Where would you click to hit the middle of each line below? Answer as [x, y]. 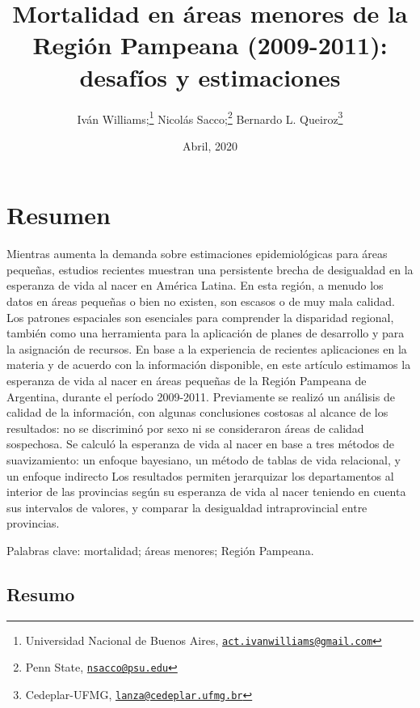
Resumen [59, 215]
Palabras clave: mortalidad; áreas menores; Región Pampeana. [160, 550]
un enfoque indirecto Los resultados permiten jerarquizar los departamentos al [200, 475]
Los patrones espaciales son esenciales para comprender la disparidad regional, [200, 317]
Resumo [41, 594]
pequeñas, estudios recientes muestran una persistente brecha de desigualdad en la [210, 269]
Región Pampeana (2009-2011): [210, 45]
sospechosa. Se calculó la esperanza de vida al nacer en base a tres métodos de [201, 444]
